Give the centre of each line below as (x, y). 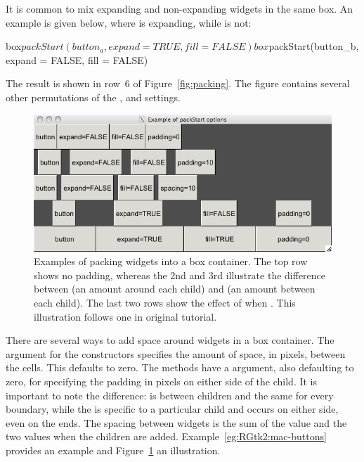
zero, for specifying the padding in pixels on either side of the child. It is (162, 381)
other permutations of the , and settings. (93, 97)
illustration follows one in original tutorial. (125, 316)
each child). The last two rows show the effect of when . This (165, 302)
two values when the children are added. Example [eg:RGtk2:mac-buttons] (166, 436)
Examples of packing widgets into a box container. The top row (171, 261)
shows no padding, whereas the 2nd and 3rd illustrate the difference (180, 275)
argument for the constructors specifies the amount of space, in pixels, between (176, 353)
